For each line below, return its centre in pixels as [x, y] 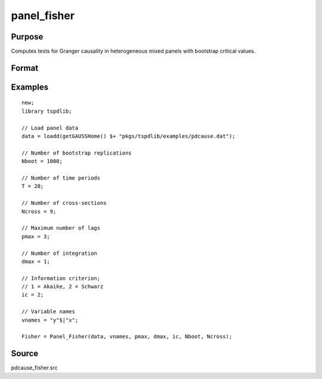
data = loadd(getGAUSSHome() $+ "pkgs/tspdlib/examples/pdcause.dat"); [129, 136]
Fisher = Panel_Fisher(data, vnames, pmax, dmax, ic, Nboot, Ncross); [127, 337]
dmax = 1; [36, 261]
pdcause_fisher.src [34, 368]
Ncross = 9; [39, 211]
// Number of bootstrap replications [77, 153]
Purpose [27, 37]
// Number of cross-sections [64, 203]
